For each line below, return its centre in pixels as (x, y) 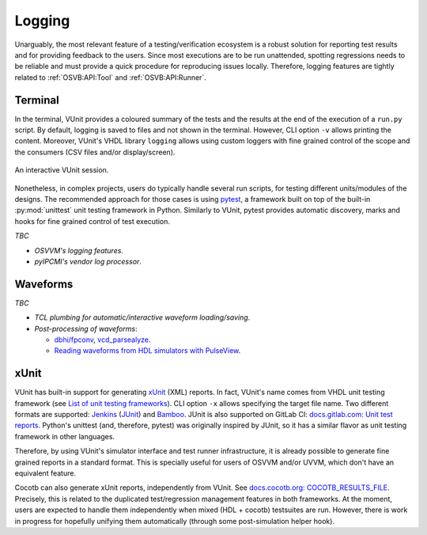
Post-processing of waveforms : (86, 328)
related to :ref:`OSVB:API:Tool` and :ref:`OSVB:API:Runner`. (111, 77)
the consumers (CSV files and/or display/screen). (95, 152)
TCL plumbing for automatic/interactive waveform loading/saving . (142, 317)
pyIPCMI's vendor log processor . (88, 261)
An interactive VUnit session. (62, 170)
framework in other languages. (64, 436)
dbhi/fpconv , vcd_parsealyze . (102, 340)
